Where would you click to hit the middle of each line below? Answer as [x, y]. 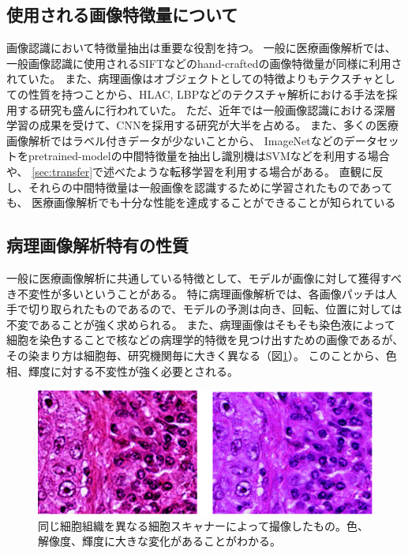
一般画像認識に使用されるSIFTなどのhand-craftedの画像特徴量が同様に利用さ [204, 63]
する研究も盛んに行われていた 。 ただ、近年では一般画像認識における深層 [206, 109]
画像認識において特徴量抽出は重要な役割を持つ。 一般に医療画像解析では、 [201, 48]
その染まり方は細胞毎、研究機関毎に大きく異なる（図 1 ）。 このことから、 [196, 355]
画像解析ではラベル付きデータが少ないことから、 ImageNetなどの [175, 140]
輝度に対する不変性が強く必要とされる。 [133, 371]
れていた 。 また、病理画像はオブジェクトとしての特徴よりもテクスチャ [190, 79]
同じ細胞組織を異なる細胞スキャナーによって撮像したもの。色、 [203, 525]
